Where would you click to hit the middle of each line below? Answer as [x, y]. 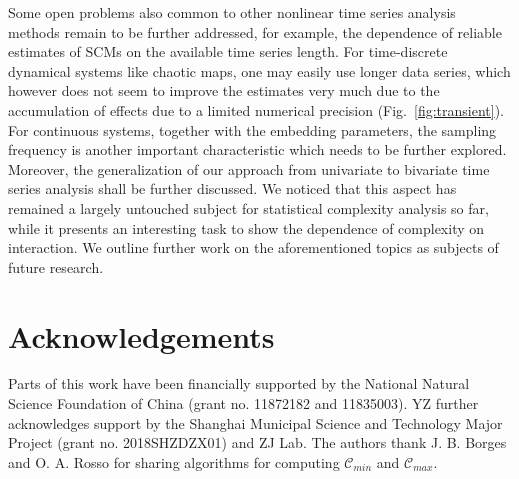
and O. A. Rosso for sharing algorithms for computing [174, 461]
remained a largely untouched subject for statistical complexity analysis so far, [248, 207]
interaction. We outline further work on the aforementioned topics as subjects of [253, 247]
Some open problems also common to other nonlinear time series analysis [232, 12]
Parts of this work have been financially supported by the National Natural [239, 383]
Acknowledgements [141, 335]
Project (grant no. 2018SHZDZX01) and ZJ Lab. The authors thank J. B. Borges [257, 442]
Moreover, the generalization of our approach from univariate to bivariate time [249, 168]
